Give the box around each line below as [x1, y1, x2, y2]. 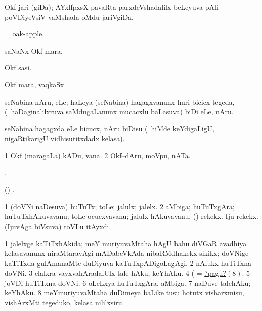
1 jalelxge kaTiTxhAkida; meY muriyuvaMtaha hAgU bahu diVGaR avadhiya [5, 238, 247, 248]
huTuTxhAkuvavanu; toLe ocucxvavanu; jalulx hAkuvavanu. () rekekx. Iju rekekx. [5, 211, 258, 221]
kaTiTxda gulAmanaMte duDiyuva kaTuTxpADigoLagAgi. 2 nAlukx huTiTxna [5, 257, 251, 268]
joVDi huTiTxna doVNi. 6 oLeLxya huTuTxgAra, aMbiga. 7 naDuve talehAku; [5, 277, 251, 288]
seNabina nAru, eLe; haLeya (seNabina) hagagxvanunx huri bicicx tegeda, [5, 96, 235, 107]
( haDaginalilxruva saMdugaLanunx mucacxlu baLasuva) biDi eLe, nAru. [5, 106, 234, 117]
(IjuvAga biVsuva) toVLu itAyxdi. [5, 220, 111, 231]
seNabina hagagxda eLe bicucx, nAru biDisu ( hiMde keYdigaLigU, [5, 123, 214, 134]
